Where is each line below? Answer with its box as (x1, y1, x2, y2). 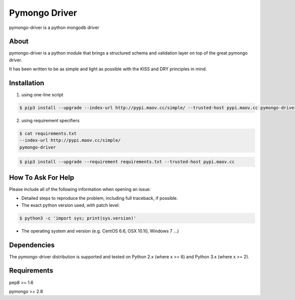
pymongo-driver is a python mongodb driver (9, 25, 99, 30)
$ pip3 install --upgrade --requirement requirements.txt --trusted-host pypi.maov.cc (19, 159, 235, 164)
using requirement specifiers (21, 118, 80, 124)
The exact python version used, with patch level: (21, 202, 120, 208)
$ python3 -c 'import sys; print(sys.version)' (19, 215, 136, 221)
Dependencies (9, 241, 55, 249)
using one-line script (21, 92, 63, 98)
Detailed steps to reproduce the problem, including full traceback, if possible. (21, 195, 178, 201)
